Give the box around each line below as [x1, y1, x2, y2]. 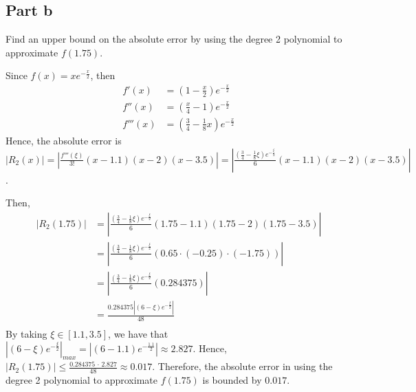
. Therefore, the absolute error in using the [152, 359, 333, 373]
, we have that [108, 327, 168, 341]
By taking [6, 327, 47, 341]
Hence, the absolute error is [6, 133, 122, 147]
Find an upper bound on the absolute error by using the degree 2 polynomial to [6, 32, 342, 46]
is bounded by [202, 373, 262, 387]
